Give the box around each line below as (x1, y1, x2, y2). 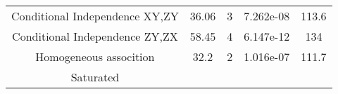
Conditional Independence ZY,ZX (12, 28, 178, 44)
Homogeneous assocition (35, 48, 155, 65)
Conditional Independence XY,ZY (11, 8, 179, 24)
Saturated (70, 69, 120, 85)
